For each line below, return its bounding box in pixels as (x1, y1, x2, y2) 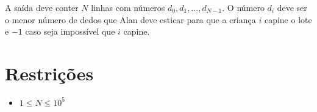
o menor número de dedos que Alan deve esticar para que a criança (5, 13, 256, 26)
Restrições (5, 60, 94, 85)
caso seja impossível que (25, 25, 115, 38)
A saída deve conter (5, 1, 79, 13)
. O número (222, 1, 265, 13)
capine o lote (264, 13, 312, 26)
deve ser (277, 1, 307, 13)
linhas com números (91, 1, 165, 13)
